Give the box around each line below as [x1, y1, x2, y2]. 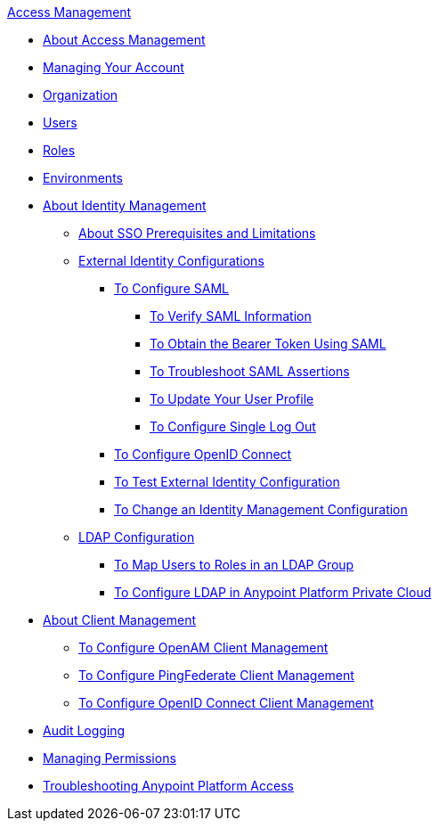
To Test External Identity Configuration [114, 474, 340, 489]
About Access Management [43, 32, 206, 47]
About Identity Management [43, 198, 207, 213]
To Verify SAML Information [150, 308, 312, 324]
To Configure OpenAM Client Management [78, 640, 329, 655]
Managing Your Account [43, 60, 184, 75]
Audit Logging [43, 723, 126, 738]
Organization [43, 87, 118, 102]
